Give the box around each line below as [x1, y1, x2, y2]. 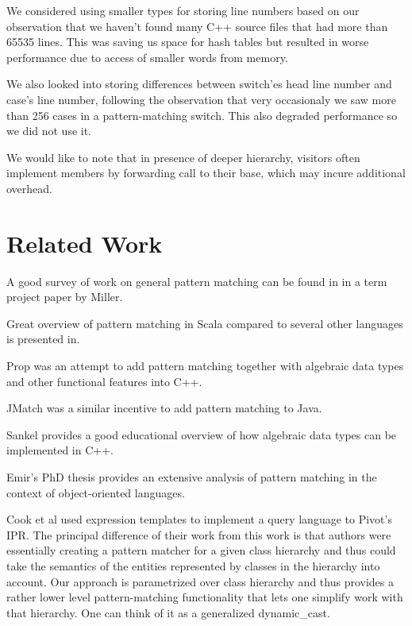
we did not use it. [6, 122, 92, 139]
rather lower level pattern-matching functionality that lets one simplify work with [6, 589, 403, 605]
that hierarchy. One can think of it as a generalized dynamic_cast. [6, 604, 330, 620]
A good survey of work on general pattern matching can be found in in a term [6, 272, 387, 289]
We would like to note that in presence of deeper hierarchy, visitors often [6, 149, 360, 165]
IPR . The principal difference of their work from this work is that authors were [6, 526, 391, 543]
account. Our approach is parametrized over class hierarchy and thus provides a [6, 573, 394, 589]
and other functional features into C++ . [6, 373, 202, 389]
